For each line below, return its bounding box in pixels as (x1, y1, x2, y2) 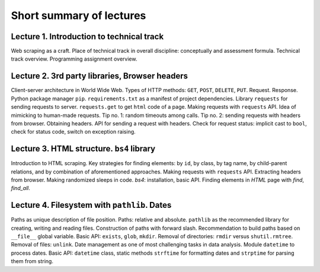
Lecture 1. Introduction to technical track (11, 31, 164, 42)
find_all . (11, 185, 31, 192)
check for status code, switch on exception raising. (11, 128, 136, 135)
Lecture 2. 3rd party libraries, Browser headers (11, 71, 188, 81)
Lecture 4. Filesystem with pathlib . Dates (11, 200, 172, 210)
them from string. (11, 258, 53, 265)
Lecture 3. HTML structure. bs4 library (11, 144, 156, 154)
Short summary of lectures (11, 9, 146, 22)
